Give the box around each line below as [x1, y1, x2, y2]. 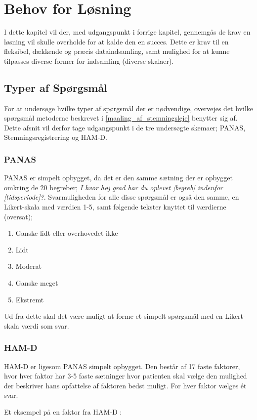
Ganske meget [15, 278, 58, 288]
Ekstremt [15, 294, 44, 304]
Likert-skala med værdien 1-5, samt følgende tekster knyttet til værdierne [4, 202, 226, 212]
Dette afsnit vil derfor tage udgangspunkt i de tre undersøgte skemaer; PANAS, [4, 122, 246, 132]
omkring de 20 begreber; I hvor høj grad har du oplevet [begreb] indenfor [4, 182, 223, 192]
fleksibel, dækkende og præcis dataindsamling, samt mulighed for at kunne [4, 46, 230, 56]
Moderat [15, 261, 42, 271]
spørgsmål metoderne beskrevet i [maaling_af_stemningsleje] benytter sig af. [4, 113, 238, 123]
